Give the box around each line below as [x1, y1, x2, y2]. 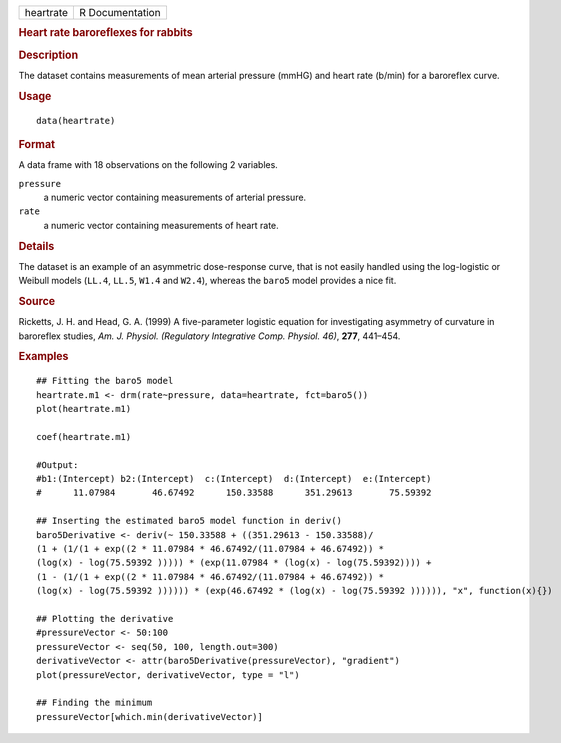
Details [18, 239, 55, 253]
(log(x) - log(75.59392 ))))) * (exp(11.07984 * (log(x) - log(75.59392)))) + [36, 557, 432, 569]
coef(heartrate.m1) [36, 431, 132, 442]
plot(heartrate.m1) [36, 403, 132, 415]
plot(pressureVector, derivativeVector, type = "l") [36, 669, 300, 680]
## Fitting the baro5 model [36, 375, 174, 387]
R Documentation [79, 6, 161, 19]
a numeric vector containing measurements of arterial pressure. [43, 191, 307, 204]
